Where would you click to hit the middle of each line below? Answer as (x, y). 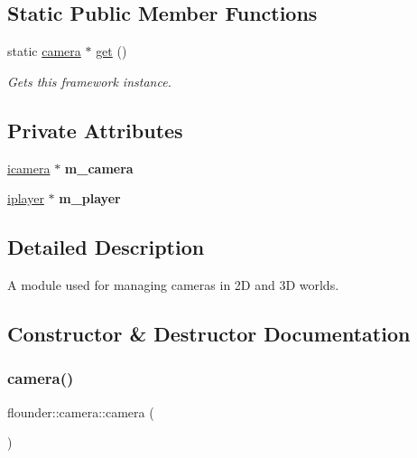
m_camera (99, 168)
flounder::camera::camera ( (81, 411)
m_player (90, 198)
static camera (44, 51)
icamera (29, 168)
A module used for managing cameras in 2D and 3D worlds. (173, 284)
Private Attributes (95, 130)
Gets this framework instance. (89, 81)
